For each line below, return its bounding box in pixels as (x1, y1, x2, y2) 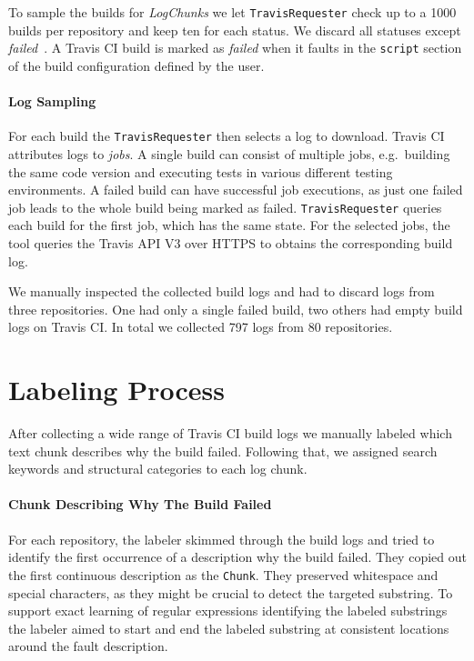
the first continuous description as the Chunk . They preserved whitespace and (8, 565, 439, 584)
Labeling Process (8, 371, 225, 408)
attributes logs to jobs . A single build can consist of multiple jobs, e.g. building (8, 144, 450, 163)
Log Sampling (8, 92, 96, 111)
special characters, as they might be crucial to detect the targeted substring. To (8, 583, 453, 602)
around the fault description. (8, 636, 168, 656)
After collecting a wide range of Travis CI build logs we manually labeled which (8, 424, 452, 443)
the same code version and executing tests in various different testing (8, 162, 393, 181)
